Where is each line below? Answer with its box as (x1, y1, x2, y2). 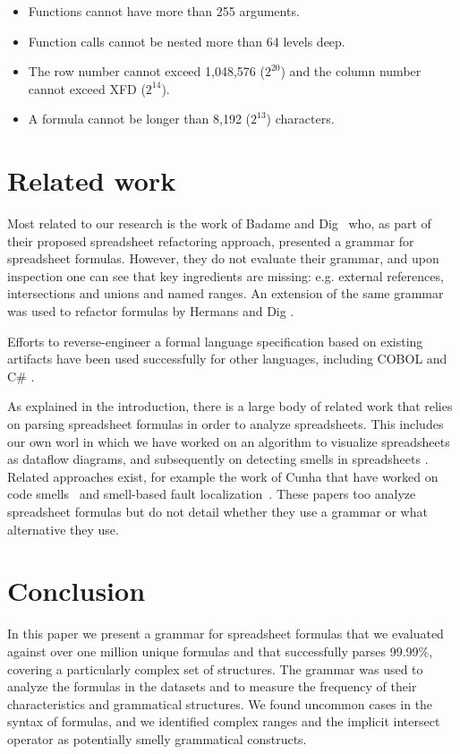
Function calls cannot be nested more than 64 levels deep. (28, 31, 345, 50)
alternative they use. (7, 519, 119, 538)
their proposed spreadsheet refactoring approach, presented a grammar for (7, 231, 414, 250)
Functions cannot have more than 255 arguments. (28, 2, 300, 20)
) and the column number (280, 62, 422, 81)
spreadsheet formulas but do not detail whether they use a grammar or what (7, 502, 428, 520)
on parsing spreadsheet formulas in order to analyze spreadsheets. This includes (7, 415, 444, 433)
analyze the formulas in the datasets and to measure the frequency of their (7, 677, 417, 696)
